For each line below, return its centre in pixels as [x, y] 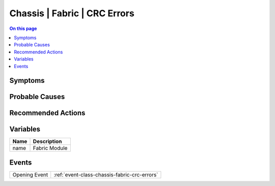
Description [47, 141]
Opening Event [30, 174]
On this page [23, 28]
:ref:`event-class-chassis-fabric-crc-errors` [106, 174]
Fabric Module [50, 148]
